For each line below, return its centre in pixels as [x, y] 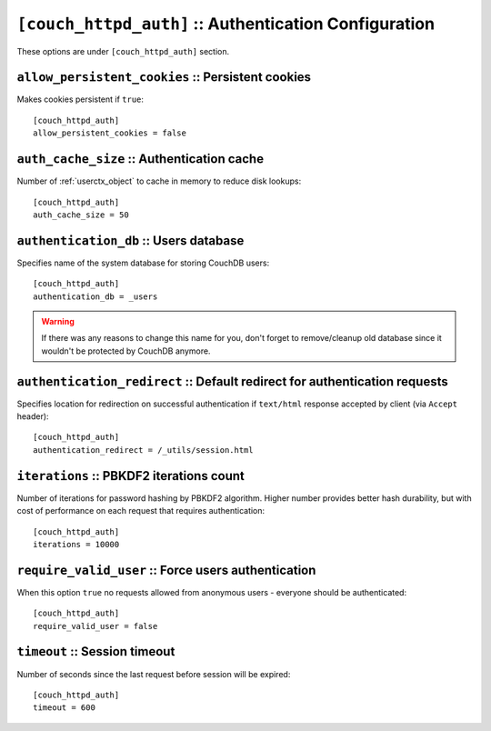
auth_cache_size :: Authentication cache [140, 159]
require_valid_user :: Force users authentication [166, 570]
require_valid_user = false [95, 626]
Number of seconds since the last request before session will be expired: [154, 674]
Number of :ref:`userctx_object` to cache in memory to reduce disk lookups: [159, 181]
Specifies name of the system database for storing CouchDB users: [143, 263]
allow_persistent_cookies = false [110, 133]
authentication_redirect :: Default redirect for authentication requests [233, 381]
